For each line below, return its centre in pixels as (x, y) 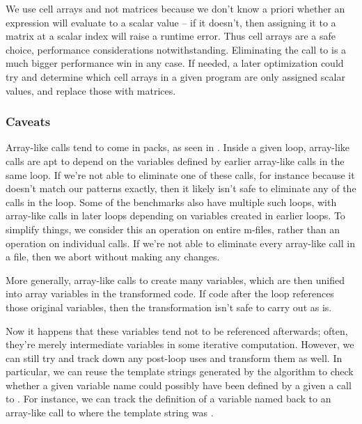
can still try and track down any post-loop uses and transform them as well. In (174, 358)
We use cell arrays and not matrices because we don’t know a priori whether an (175, 8)
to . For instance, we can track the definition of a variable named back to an (168, 399)
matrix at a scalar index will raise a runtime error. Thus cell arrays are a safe (171, 36)
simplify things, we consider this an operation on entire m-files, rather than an (173, 229)
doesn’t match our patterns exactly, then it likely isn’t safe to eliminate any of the (181, 188)
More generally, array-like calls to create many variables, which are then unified (175, 280)
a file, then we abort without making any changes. (113, 257)
